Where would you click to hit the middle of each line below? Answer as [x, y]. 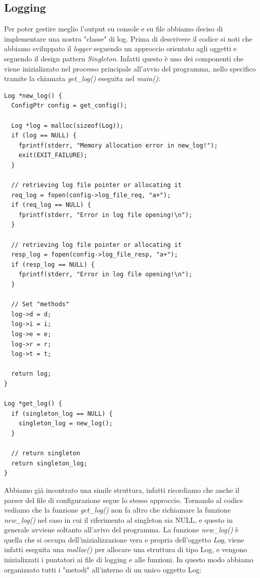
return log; [31, 374]
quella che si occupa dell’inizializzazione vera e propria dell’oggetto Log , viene [124, 539]
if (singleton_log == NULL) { [62, 413]
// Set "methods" [40, 304]
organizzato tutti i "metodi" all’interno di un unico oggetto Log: [103, 569]
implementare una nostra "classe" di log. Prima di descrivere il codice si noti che [128, 38]
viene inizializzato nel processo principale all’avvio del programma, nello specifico [130, 68]
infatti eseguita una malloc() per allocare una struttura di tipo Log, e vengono [126, 549]
